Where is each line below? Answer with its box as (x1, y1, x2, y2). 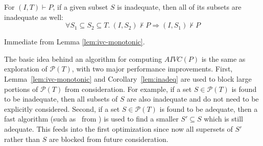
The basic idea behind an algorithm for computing (4, 53, 162, 64)
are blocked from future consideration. (49, 133, 169, 144)
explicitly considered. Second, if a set (4, 103, 120, 114)
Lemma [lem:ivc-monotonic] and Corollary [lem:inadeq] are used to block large (4, 73, 252, 84)
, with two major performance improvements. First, (71, 63, 233, 74)
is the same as (201, 53, 246, 64)
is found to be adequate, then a (159, 103, 258, 114)
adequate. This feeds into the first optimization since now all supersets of (4, 123, 233, 134)
